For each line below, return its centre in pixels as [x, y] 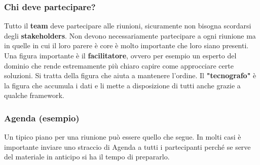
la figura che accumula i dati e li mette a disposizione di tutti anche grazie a [122, 85]
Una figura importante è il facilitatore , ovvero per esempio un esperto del [120, 55]
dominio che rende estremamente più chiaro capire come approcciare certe [119, 65]
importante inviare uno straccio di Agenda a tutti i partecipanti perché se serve [127, 146]
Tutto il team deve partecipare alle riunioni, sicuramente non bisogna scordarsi [128, 26]
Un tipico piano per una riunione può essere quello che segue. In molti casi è [123, 137]
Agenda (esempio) [42, 118]
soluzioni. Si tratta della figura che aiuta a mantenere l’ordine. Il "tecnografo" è [130, 75]
